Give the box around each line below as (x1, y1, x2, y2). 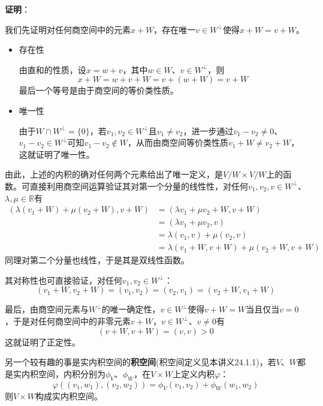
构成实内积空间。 (35, 390, 102, 402)
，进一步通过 (183, 124, 234, 137)
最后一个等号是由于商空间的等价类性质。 (19, 84, 179, 97)
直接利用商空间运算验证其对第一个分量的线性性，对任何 (29, 179, 248, 192)
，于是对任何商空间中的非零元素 (5, 315, 131, 327)
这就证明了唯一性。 (19, 148, 95, 160)
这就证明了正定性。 (5, 335, 80, 348)
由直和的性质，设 (19, 63, 86, 76)
